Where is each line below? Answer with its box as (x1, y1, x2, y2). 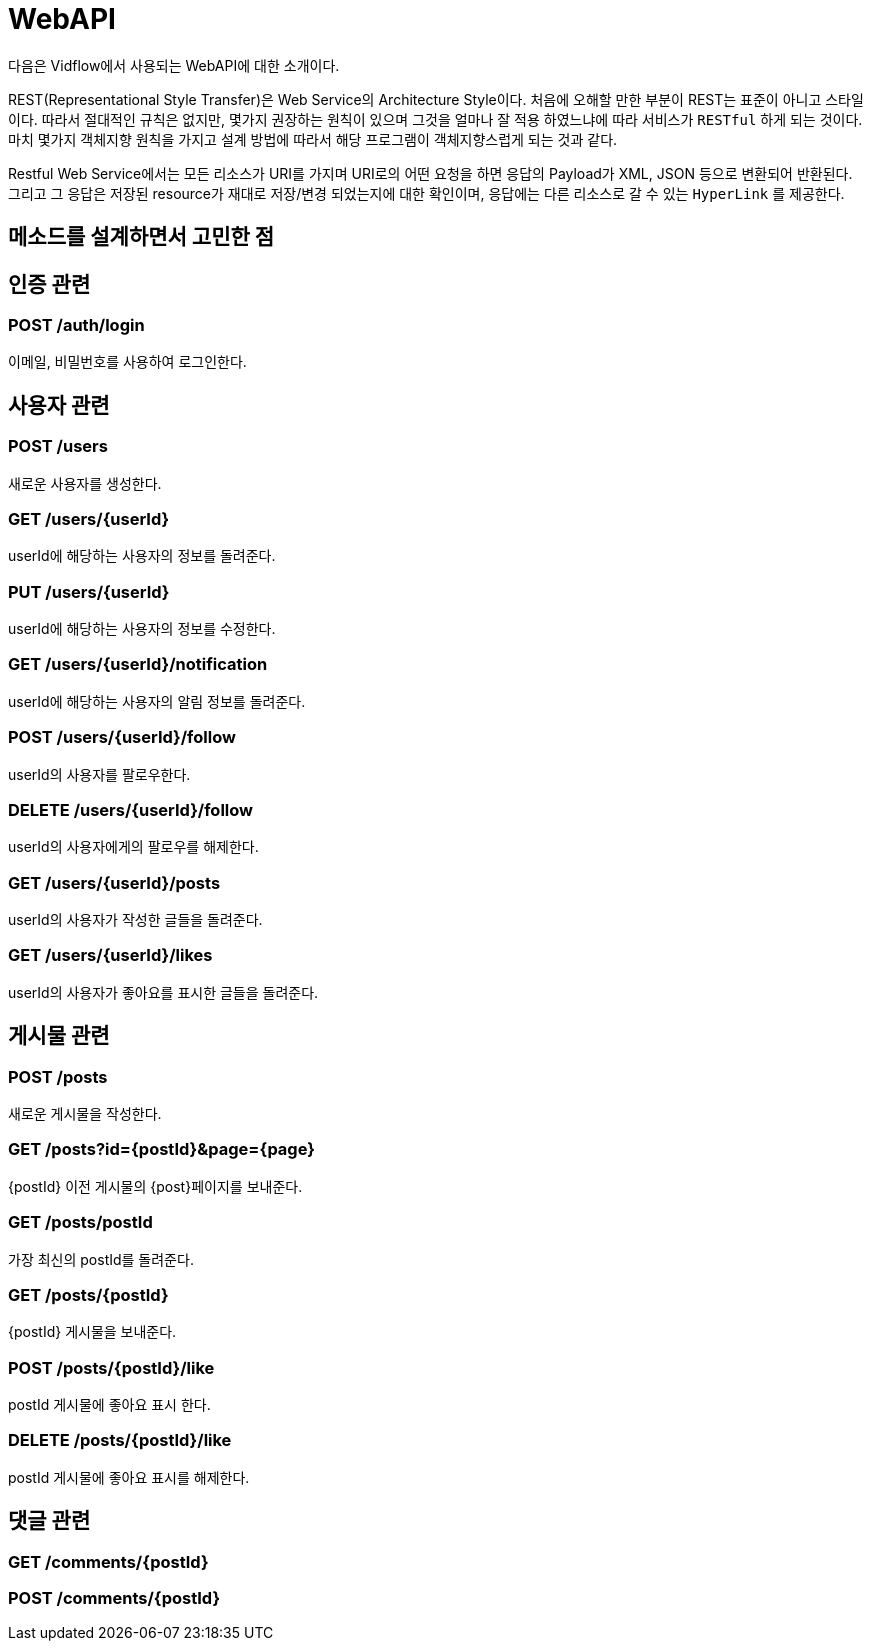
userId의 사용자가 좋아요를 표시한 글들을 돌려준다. (8, 983, 319, 1001)
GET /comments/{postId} (8, 1551, 209, 1572)
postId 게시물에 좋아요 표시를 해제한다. (8, 1468, 250, 1486)
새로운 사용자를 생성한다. (8, 474, 162, 492)
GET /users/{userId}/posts (8, 872, 221, 893)
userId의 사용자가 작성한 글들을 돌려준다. (8, 911, 263, 929)
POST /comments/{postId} (8, 1588, 221, 1609)
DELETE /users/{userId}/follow (8, 799, 253, 820)
